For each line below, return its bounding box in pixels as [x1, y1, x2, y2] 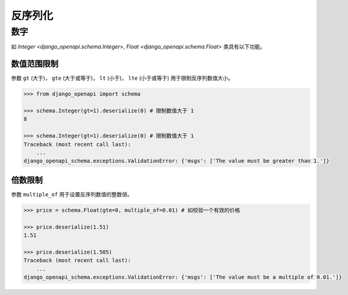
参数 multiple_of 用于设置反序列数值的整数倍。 [11, 190, 133, 197]
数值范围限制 [11, 59, 59, 69]
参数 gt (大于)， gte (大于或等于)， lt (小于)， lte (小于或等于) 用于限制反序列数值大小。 [11, 75, 234, 82]
